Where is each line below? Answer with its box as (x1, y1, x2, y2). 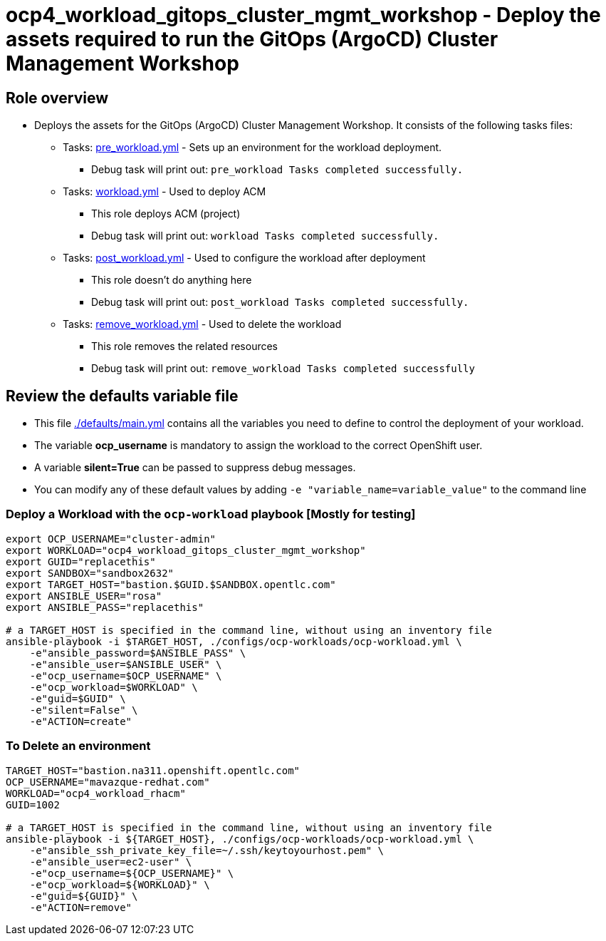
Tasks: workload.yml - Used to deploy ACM (63, 185, 266, 198)
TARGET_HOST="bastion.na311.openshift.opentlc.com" (6, 764, 301, 776)
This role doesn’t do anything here (91, 274, 252, 287)
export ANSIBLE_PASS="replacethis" (6, 601, 204, 613)
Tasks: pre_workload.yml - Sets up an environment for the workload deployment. (63, 141, 442, 154)
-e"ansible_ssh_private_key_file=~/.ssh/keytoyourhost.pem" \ (29, 844, 385, 856)
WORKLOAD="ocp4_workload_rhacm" (6, 787, 186, 799)
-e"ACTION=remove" (29, 901, 132, 913)
